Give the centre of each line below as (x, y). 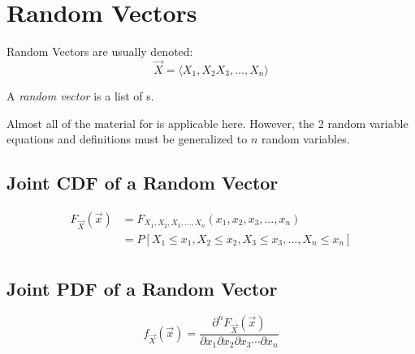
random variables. (305, 139)
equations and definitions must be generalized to (127, 139)
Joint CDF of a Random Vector (143, 183)
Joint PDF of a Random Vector (142, 289)
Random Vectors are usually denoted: (100, 51)
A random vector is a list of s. (80, 95)
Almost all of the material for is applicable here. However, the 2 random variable (207, 123)
